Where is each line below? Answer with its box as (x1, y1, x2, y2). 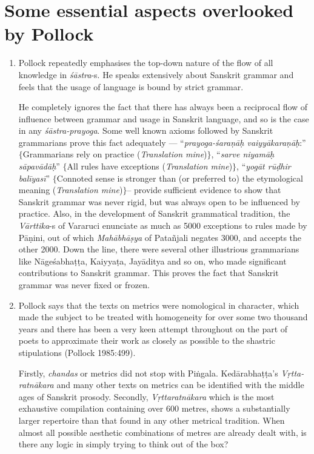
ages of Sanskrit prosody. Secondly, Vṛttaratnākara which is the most (18, 390, 275, 403)
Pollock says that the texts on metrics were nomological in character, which (18, 298, 299, 311)
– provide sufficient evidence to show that (127, 183, 281, 196)
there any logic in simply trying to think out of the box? (18, 438, 229, 450)
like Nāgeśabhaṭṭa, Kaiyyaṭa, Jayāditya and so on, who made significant (18, 254, 287, 267)
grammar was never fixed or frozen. (18, 278, 150, 291)
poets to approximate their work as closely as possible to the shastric (18, 334, 275, 347)
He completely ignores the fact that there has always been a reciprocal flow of (18, 100, 308, 113)
